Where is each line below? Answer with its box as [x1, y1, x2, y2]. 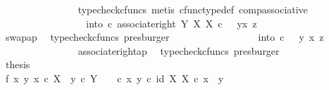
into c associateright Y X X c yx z [86, 15, 257, 30]
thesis [5, 57, 30, 72]
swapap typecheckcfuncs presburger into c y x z [5, 30, 324, 44]
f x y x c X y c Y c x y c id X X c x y [5, 70, 224, 85]
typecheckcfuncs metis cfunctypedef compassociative [77, 2, 308, 16]
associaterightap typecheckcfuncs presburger [77, 43, 280, 58]
